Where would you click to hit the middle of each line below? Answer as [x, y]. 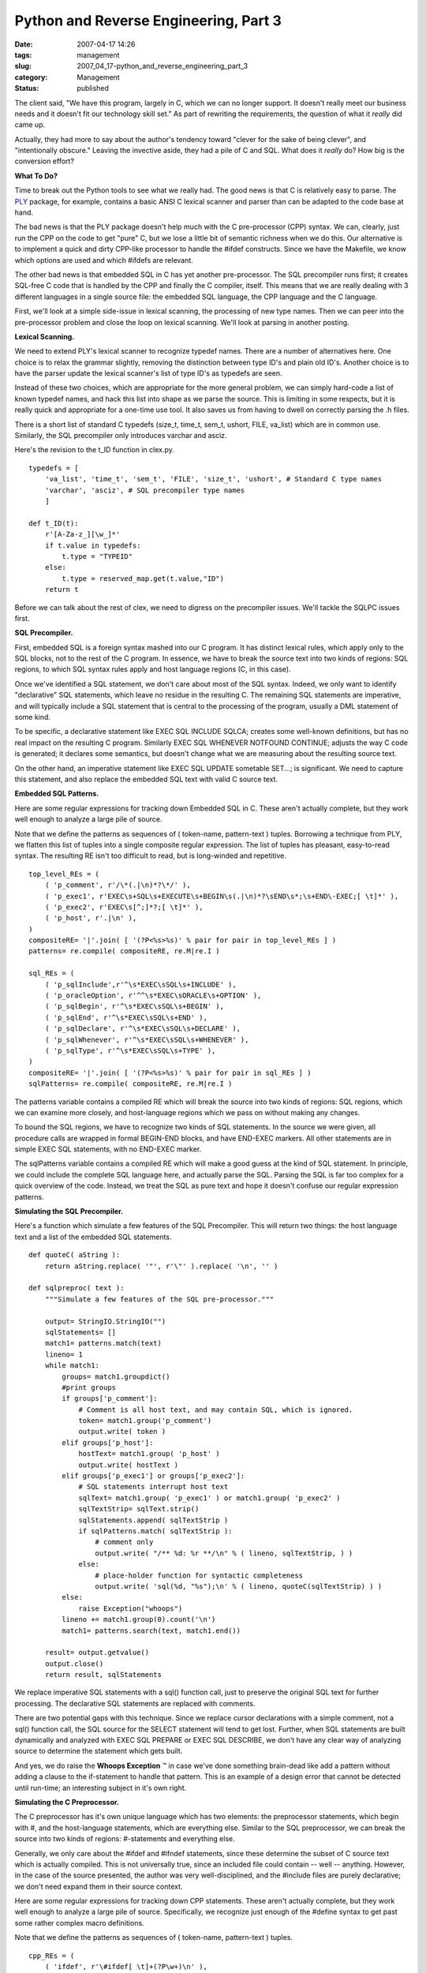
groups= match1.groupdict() [116, 1376]
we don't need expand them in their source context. [99, 1886]
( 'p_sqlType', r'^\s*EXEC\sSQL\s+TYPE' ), [130, 1050]
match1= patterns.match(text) [103, 1343]
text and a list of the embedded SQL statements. [93, 1237]
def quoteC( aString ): [75, 1255]
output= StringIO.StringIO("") [105, 1321]
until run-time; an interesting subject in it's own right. [101, 1788]
